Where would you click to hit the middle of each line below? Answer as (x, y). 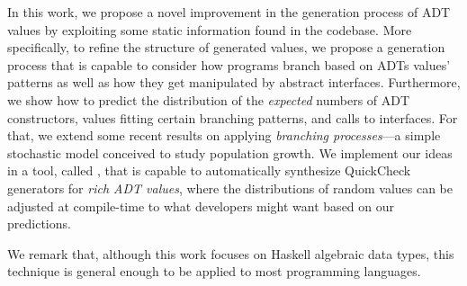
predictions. (39, 223)
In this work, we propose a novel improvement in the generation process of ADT (229, 12)
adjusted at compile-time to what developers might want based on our (201, 206)
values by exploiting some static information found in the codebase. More (210, 29)
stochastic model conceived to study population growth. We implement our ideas (230, 152)
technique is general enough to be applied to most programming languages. (214, 271)
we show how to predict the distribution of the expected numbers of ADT (209, 99)
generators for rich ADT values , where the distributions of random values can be (230, 188)
